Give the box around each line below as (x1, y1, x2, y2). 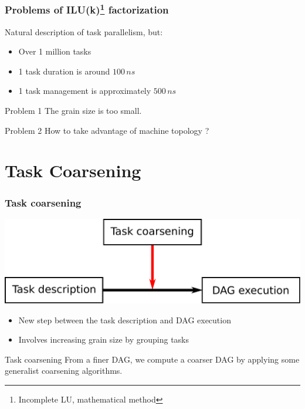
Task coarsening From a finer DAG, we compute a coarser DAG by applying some (5, 353, 300, 365)
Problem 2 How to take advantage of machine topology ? (5, 124, 209, 136)
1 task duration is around (18, 65, 110, 77)
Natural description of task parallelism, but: (5, 25, 163, 38)
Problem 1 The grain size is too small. (5, 104, 142, 117)
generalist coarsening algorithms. (5, 364, 123, 377)
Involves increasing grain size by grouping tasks (18, 333, 189, 346)
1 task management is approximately (18, 84, 151, 97)
